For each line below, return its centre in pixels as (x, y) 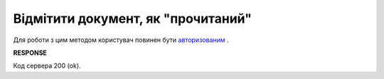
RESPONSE (30, 53)
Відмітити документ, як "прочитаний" (133, 19)
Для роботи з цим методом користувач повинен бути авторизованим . (121, 40)
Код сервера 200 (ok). (47, 66)
